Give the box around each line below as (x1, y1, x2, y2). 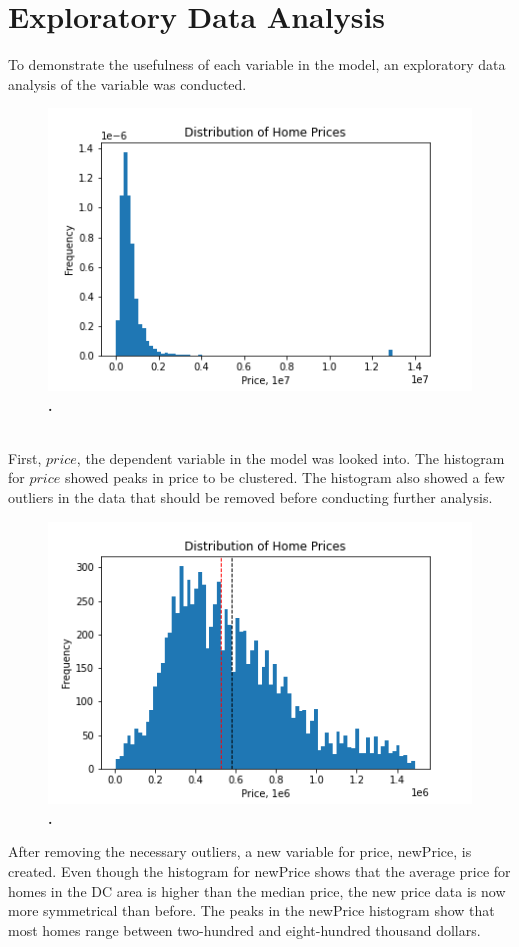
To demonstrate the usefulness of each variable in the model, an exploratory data (8, 54, 506, 75)
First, (8, 447, 42, 468)
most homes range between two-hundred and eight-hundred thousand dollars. (8, 919, 481, 940)
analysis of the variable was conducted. (8, 73, 247, 94)
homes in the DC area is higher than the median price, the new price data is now (8, 880, 506, 901)
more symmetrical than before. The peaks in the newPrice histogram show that (8, 900, 495, 921)
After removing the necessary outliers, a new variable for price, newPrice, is (8, 841, 472, 862)
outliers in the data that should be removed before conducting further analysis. (8, 486, 493, 507)
